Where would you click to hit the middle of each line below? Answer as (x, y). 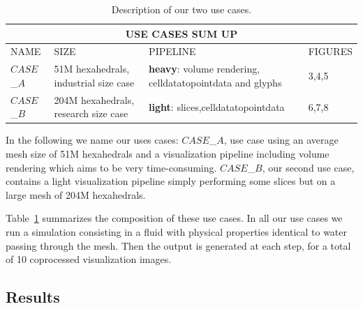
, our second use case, (308, 167)
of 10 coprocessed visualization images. (89, 259)
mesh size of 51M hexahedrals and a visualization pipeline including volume (168, 153)
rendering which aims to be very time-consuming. (111, 167)
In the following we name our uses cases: (92, 140)
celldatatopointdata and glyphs (215, 82)
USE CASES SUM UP (181, 33)
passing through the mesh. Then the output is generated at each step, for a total (178, 245)
